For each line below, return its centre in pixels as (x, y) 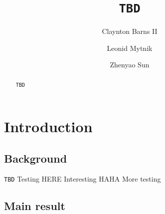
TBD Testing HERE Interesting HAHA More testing (82, 179)
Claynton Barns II (130, 31)
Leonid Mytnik (130, 48)
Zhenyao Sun (130, 65)
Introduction (48, 126)
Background (36, 158)
